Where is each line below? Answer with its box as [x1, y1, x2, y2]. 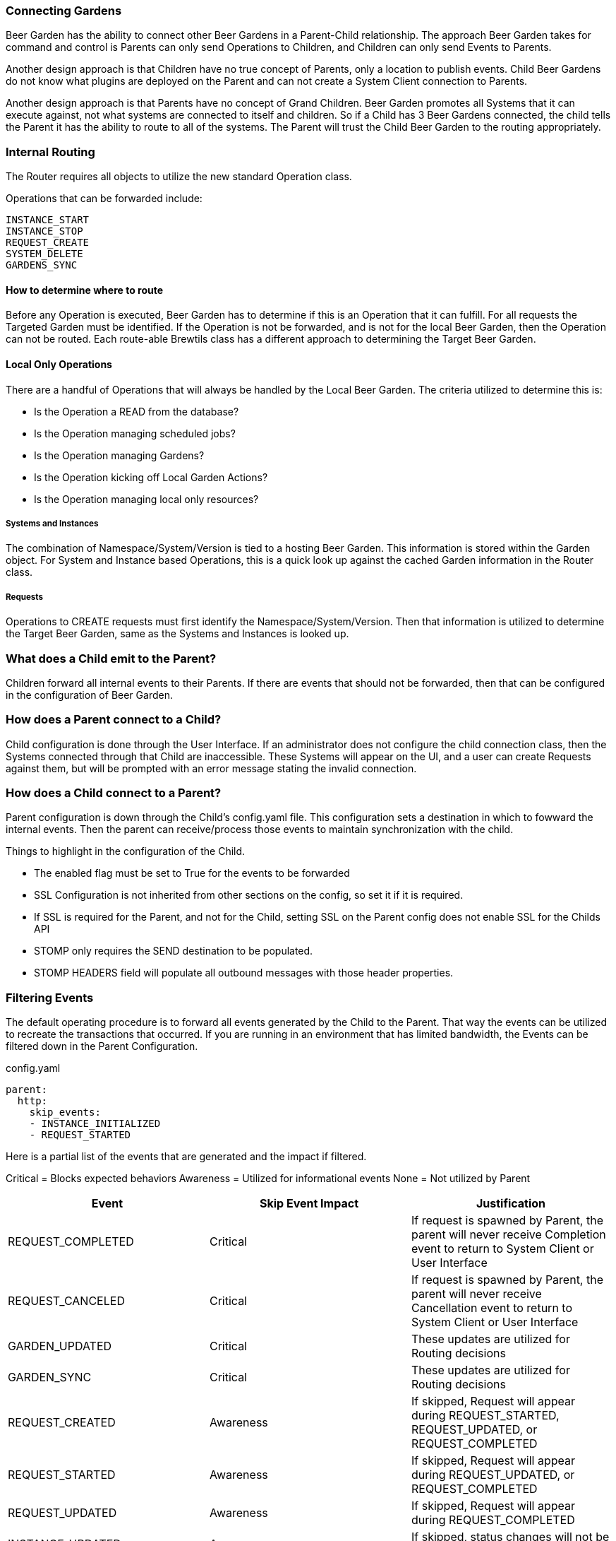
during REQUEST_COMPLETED [411, 1513, 575, 1528]
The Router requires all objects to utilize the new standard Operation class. [6, 170, 352, 183]
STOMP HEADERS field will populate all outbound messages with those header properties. [34, 967, 454, 979]
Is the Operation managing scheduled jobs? [34, 427, 236, 439]
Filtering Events [6, 990, 94, 1005]
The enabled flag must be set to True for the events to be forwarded [34, 867, 350, 880]
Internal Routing [6, 144, 95, 159]
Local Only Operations [6, 358, 112, 370]
